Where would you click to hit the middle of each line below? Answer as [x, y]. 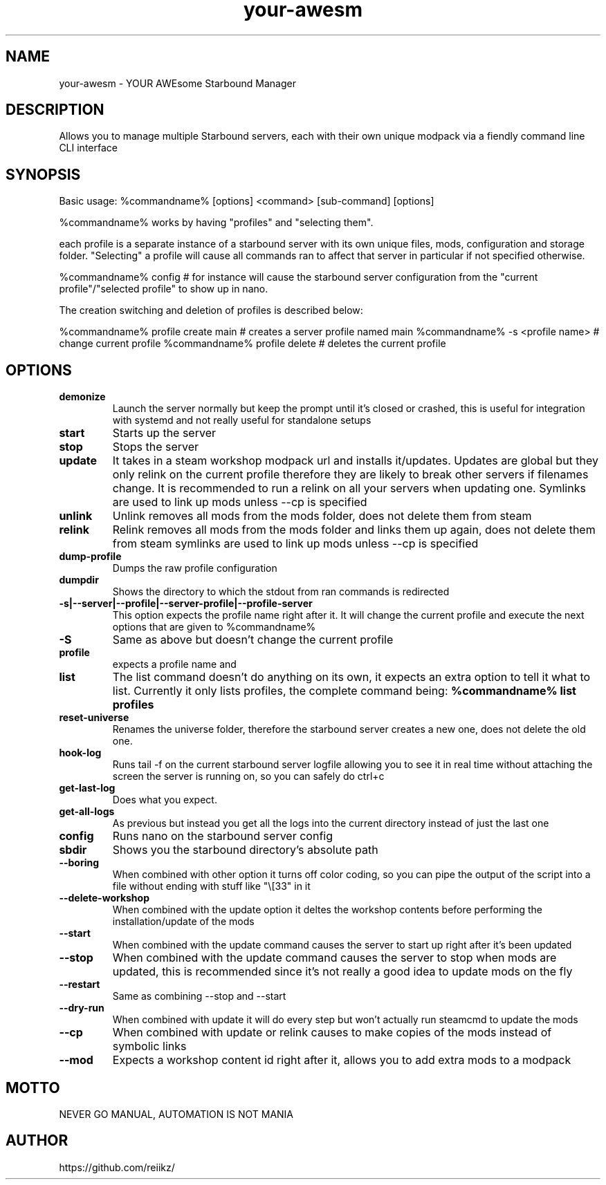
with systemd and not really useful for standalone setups [242, 420]
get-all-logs [87, 812]
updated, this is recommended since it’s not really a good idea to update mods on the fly [342, 972]
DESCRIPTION [55, 110]
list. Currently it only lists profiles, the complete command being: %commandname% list [344, 691]
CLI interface [88, 148]
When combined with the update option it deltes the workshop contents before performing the [327, 910]
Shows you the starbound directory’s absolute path [245, 850]
